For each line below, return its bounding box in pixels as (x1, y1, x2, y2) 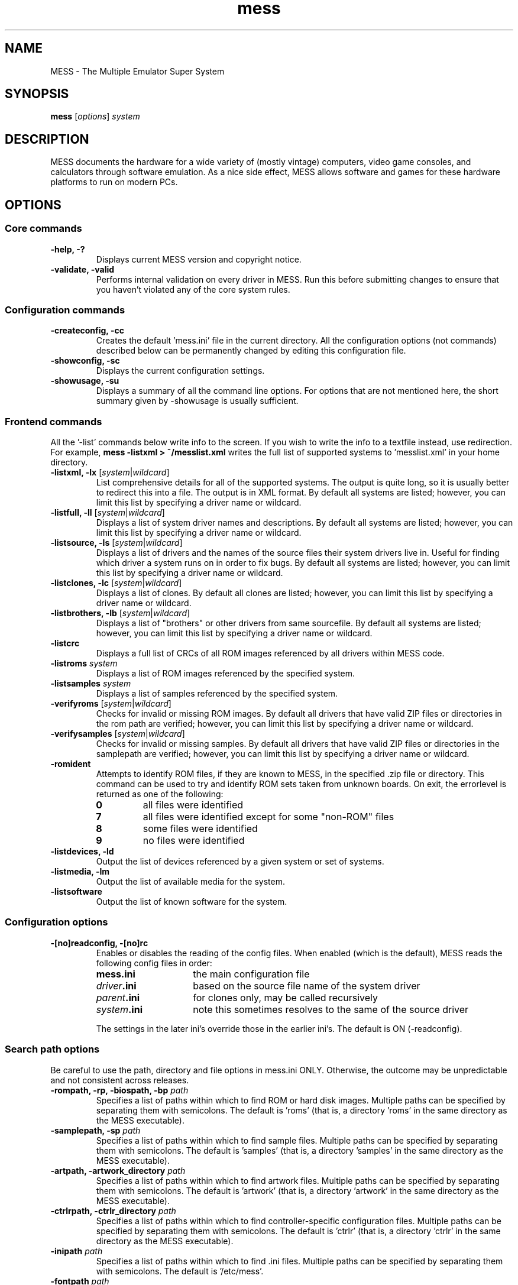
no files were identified (143, 834, 245, 846)
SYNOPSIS (5, 86, 69, 102)
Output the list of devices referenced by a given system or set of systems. (96, 856, 384, 866)
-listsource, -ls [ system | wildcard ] (50, 538, 183, 548)
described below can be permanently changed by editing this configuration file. (96, 345, 406, 356)
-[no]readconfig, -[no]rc (50, 937, 148, 948)
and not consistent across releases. (50, 1074, 189, 1085)
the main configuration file (193, 967, 310, 980)
